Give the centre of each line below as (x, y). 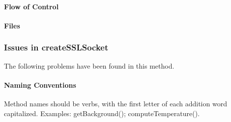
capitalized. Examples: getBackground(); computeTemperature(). (102, 113)
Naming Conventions (40, 85)
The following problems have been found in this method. (89, 65)
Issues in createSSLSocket (56, 47)
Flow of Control (31, 6)
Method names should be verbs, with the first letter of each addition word (115, 103)
